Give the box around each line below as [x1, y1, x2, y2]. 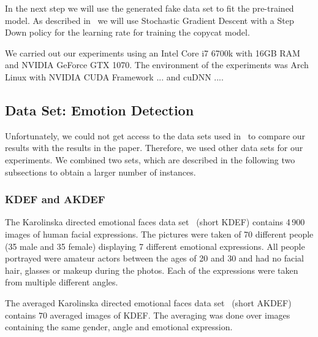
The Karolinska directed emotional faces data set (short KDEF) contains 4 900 [5, 215, 305, 228]
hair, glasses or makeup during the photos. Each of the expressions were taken [5, 263, 298, 276]
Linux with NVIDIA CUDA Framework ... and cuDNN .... [5, 70, 224, 83]
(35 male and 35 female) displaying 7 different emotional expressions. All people [5, 239, 305, 252]
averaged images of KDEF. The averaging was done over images [50, 308, 290, 321]
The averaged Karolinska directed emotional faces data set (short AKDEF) [5, 296, 292, 309]
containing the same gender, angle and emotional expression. [5, 320, 233, 333]
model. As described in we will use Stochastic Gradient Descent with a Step [5, 14, 294, 26]
